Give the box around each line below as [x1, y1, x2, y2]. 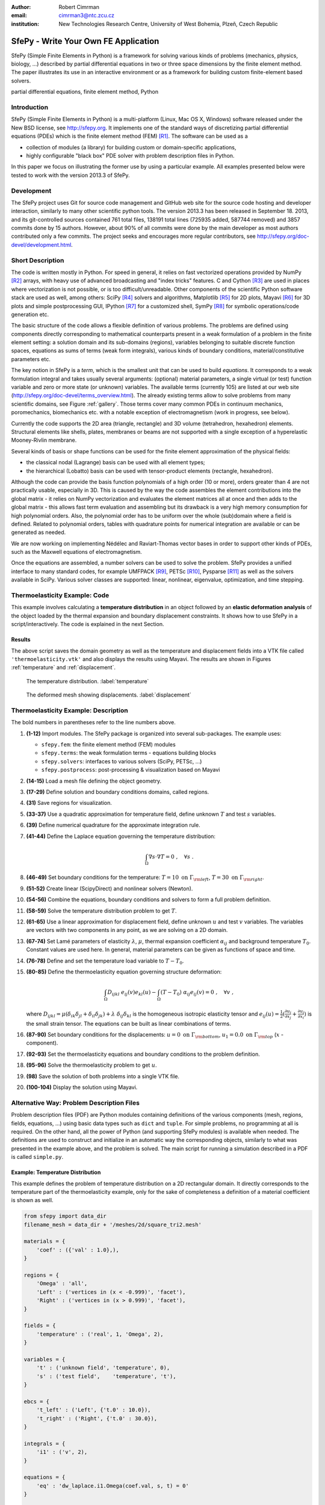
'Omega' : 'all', [36, 1280, 88, 1287]
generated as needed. [11, 529, 66, 536]
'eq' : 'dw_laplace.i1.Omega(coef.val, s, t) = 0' [36, 1482, 189, 1489]
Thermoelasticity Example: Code [11, 591, 110, 600]
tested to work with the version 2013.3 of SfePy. [11, 172, 130, 179]
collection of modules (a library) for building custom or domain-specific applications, [26, 143, 237, 150]
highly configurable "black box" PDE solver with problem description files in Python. [26, 152, 235, 159]
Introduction [11, 103, 48, 111]
